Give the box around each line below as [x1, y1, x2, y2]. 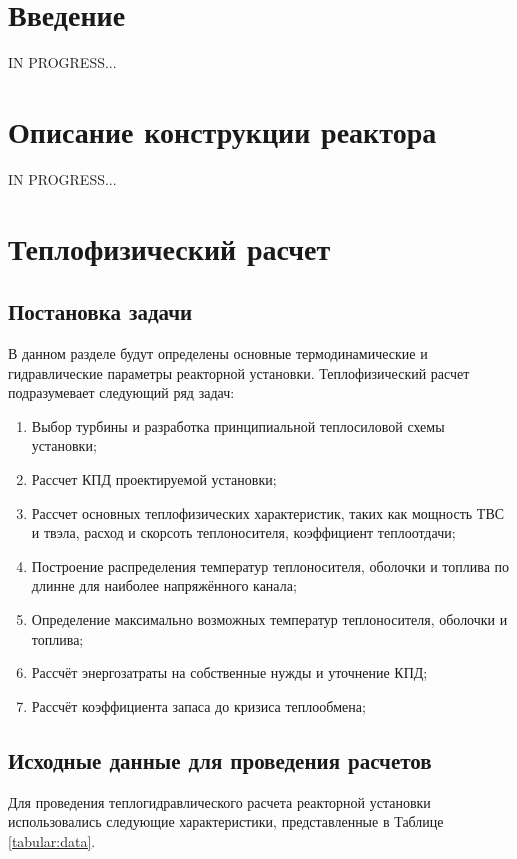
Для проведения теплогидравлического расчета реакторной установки [8, 791, 431, 812]
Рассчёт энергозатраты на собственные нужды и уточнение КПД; [31, 662, 428, 683]
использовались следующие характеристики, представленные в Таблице [8, 811, 444, 832]
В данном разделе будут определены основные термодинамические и [8, 343, 428, 364]
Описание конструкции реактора [8, 110, 437, 151]
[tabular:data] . [8, 830, 96, 851]
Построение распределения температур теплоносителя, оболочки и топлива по [31, 555, 510, 576]
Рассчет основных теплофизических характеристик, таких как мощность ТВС [31, 502, 505, 523]
